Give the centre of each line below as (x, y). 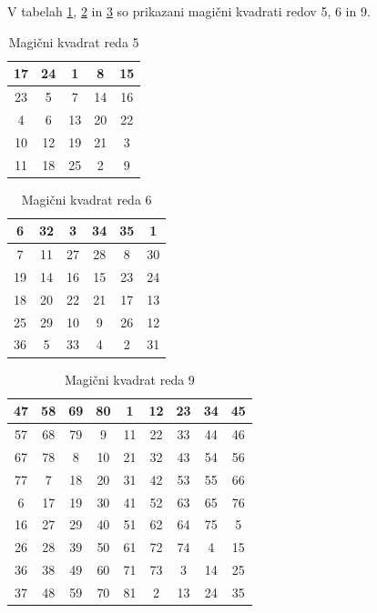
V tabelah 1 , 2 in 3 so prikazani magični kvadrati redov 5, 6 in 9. (189, 11)
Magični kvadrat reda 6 (87, 199)
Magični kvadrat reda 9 (130, 379)
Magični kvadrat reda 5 (74, 41)
